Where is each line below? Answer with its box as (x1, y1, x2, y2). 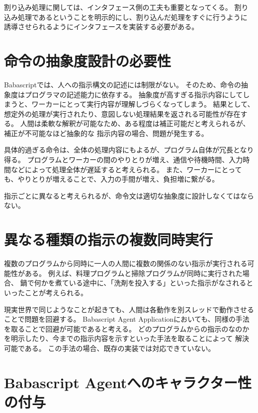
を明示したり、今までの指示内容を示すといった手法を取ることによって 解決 (4, 333, 249, 344)
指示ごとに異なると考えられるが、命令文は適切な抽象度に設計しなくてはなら (4, 190, 255, 201)
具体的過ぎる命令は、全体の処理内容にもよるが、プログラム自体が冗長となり (4, 144, 254, 155)
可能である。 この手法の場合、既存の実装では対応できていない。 (4, 343, 215, 353)
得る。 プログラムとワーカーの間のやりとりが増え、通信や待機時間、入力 (4, 154, 243, 165)
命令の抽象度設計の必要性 (4, 50, 172, 70)
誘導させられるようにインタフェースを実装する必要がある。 (4, 21, 199, 32)
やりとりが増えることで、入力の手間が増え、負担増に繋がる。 (17, 174, 219, 184)
